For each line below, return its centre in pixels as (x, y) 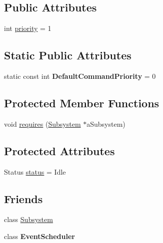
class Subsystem (28, 219)
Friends (23, 198)
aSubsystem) (106, 123)
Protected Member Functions (82, 103)
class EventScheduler (39, 236)
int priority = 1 (28, 28)
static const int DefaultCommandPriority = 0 (80, 76)
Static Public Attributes (68, 55)
